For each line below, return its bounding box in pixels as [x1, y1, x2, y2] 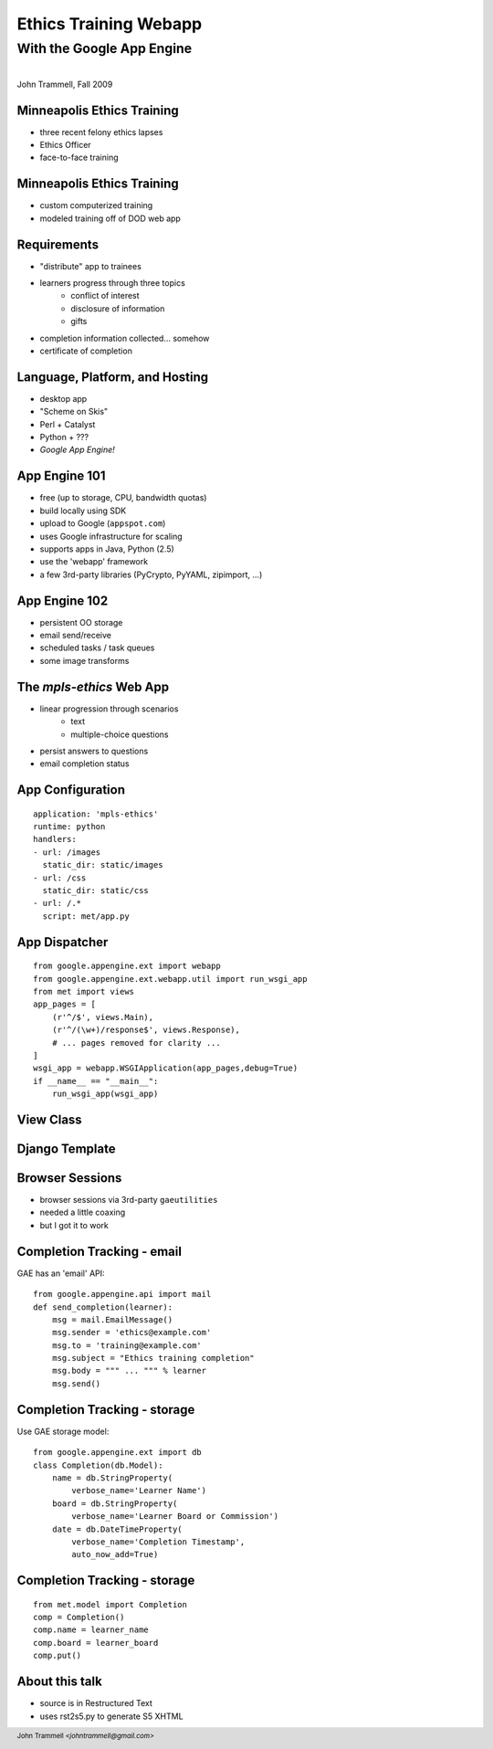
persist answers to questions [39, 745, 149, 756]
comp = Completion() [33, 1612, 125, 1623]
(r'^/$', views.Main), [51, 1012, 154, 1022]
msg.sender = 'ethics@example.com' [51, 1327, 212, 1338]
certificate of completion [39, 345, 132, 356]
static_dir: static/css [42, 886, 150, 896]
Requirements [16, 237, 100, 252]
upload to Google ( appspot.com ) [39, 518, 166, 529]
